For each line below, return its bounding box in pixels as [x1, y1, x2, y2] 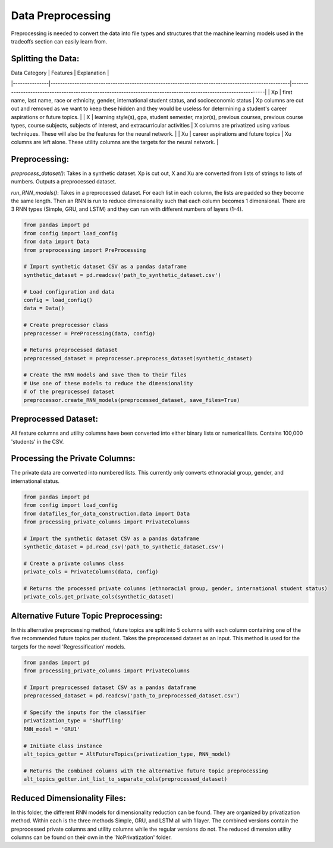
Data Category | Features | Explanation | [11, 69, 109, 76]
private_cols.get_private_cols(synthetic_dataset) [23, 593, 175, 600]
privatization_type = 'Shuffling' [23, 718, 124, 724]
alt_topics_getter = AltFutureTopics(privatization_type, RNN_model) [23, 751, 231, 757]
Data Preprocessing [11, 9, 111, 22]
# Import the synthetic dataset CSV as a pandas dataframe [23, 535, 199, 542]
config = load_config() [23, 297, 93, 303]
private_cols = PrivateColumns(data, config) [23, 569, 159, 575]
